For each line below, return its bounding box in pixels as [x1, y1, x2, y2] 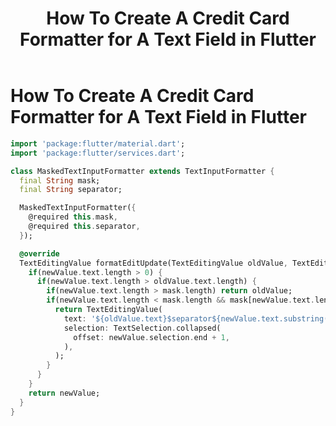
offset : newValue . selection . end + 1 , [73, 332, 230, 342]
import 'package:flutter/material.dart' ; [10, 138, 186, 149]
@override [19, 248, 60, 259]
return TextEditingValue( [54, 305, 163, 315]
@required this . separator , [28, 222, 141, 232]
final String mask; [19, 175, 101, 186]
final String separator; [19, 185, 123, 195]
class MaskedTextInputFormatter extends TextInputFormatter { [10, 166, 275, 176]
